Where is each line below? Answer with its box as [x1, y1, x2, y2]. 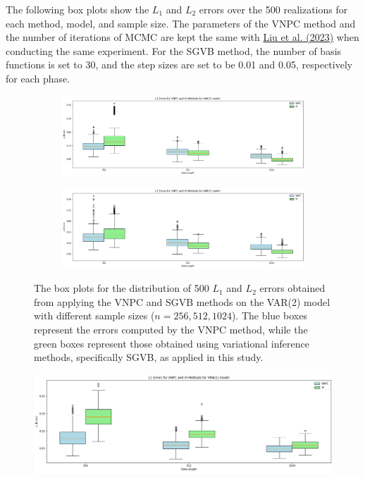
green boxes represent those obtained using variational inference [34, 336, 309, 350]
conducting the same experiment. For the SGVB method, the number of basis [6, 43, 342, 58]
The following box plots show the [6, 2, 149, 16]
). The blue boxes [231, 308, 307, 323]
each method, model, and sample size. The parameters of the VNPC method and [6, 16, 356, 30]
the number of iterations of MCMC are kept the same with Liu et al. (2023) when [6, 30, 359, 44]
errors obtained [259, 281, 326, 295]
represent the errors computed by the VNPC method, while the [34, 321, 308, 336]
